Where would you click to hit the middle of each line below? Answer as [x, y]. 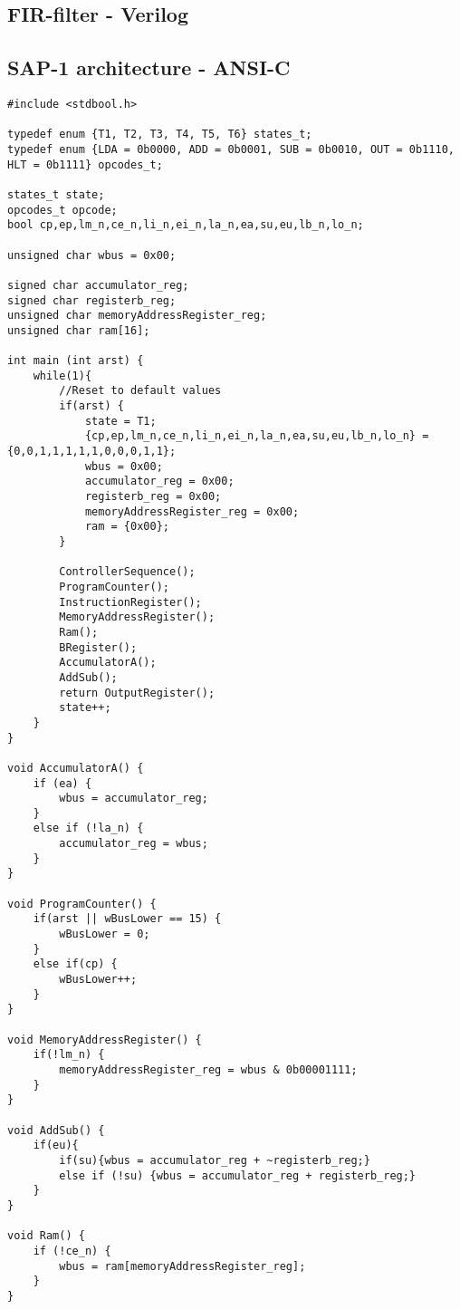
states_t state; [56, 194]
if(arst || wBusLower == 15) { [127, 919]
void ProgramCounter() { [82, 904]
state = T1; [120, 421]
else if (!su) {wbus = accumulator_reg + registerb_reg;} [238, 1175]
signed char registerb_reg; [92, 300]
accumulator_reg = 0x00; [159, 481]
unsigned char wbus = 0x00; [92, 255]
